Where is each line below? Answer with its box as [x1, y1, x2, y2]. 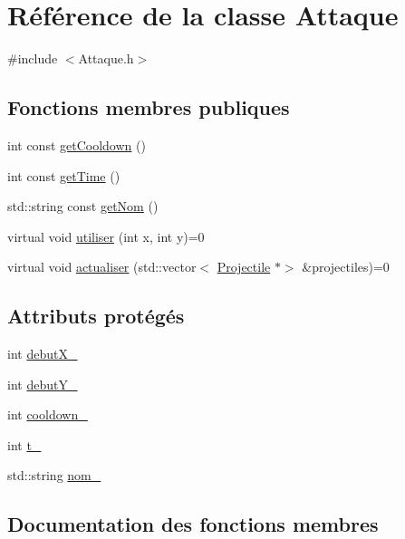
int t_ [7, 435, 42, 454]
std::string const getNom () [7, 197, 159, 216]
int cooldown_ [7, 405, 88, 424]
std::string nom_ [7, 466, 101, 485]
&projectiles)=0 [302, 257, 390, 276]
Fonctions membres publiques [7, 93, 290, 121]
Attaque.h [78, 49, 134, 68]
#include [7, 49, 58, 68]
